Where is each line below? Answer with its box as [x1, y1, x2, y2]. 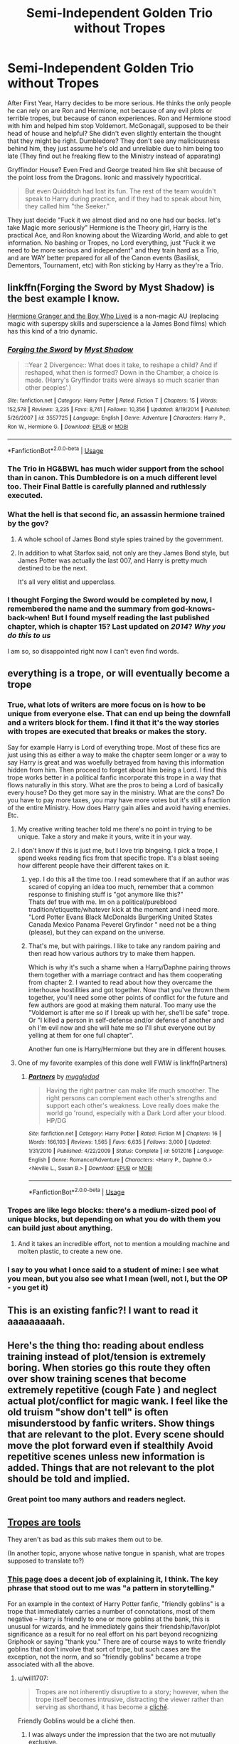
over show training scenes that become [7, 1373, 187, 1385]
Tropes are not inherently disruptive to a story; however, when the [35, 1687, 229, 1696]
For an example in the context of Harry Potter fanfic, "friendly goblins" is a [7, 1599, 225, 1608]
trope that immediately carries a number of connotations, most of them [7, 1607, 216, 1615]
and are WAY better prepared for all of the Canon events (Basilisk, [7, 253, 201, 262]
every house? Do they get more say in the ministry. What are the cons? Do [7, 788, 225, 797]
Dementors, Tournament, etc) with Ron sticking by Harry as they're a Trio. [7, 261, 224, 270]
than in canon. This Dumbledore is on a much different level [7, 473, 217, 483]
